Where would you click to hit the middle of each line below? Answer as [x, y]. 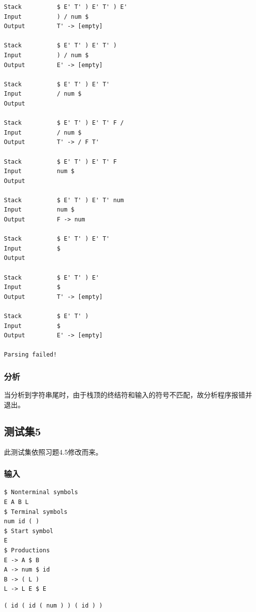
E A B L [16, 502]
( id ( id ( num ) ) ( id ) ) [53, 605]
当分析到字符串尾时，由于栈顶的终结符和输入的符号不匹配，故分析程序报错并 [128, 395]
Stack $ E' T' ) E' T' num [64, 200]
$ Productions [27, 550]
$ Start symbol [29, 531]
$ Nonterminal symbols [41, 492]
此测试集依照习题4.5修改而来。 [53, 451]
